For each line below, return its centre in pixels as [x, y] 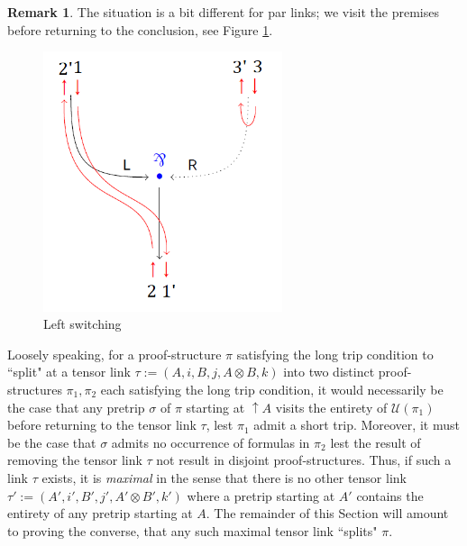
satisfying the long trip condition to [335, 354]
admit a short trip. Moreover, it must [357, 425]
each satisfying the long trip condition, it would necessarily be [272, 389]
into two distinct [329, 372]
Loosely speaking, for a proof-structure [114, 354]
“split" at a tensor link [69, 372]
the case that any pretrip [76, 407]
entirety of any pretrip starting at [100, 513]
